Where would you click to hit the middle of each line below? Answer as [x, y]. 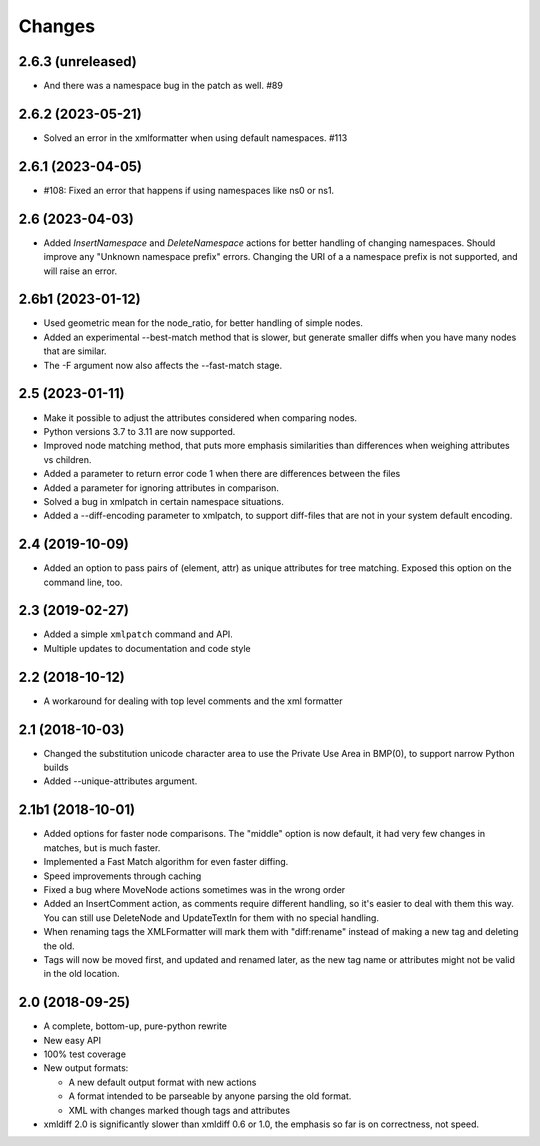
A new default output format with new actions [162, 1082]
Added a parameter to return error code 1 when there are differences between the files [222, 474]
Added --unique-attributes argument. [120, 781]
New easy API [72, 1040]
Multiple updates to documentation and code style [147, 648]
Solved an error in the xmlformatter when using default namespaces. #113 [195, 137]
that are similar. [75, 351]
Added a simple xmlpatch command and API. [138, 634]
